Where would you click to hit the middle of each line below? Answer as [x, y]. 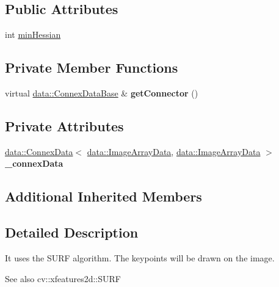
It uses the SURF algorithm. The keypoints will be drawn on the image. [140, 257]
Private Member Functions [92, 67]
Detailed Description [72, 232]
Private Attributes [64, 125]
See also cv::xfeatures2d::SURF [63, 278]
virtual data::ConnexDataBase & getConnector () [102, 93]
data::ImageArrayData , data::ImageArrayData [174, 151]
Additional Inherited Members [103, 196]
